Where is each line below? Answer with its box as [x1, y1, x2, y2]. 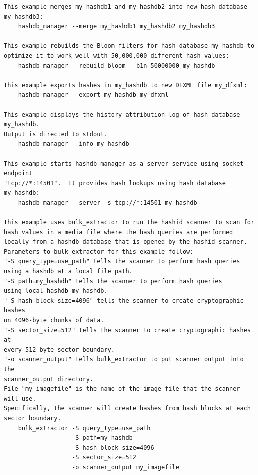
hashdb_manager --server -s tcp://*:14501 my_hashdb [18, 199, 197, 206]
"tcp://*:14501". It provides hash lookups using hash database [4, 179, 226, 187]
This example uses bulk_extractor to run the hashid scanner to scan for [4, 219, 255, 226]
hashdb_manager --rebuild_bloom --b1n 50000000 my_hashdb [18, 62, 215, 69]
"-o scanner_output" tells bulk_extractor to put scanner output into [4, 356, 244, 363]
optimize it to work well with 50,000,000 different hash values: [4, 52, 230, 59]
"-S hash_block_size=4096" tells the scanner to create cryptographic [4, 297, 244, 304]
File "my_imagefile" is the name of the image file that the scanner [4, 385, 240, 393]
